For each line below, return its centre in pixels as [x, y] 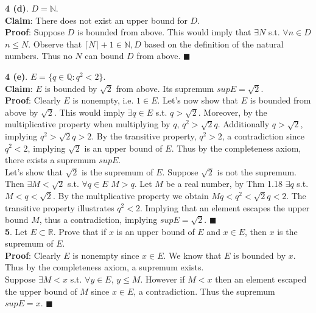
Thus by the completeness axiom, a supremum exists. [104, 267]
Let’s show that [34, 171]
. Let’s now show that [198, 100]
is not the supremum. [257, 171]
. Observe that [55, 44]
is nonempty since [106, 255]
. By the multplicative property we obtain [131, 195]
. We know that [192, 255]
